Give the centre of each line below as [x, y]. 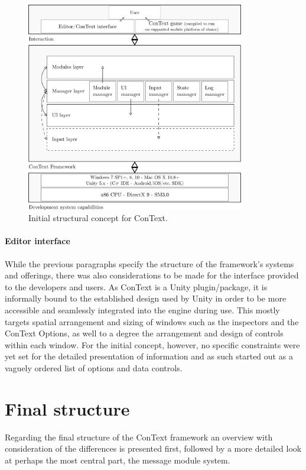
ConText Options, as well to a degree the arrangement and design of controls [144, 333]
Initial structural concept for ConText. [98, 218]
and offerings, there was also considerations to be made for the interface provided [152, 275]
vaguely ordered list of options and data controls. [94, 367]
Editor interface [38, 241]
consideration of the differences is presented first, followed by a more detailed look [153, 448]
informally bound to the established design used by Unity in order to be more [146, 298]
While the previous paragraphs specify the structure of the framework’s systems [149, 263]
